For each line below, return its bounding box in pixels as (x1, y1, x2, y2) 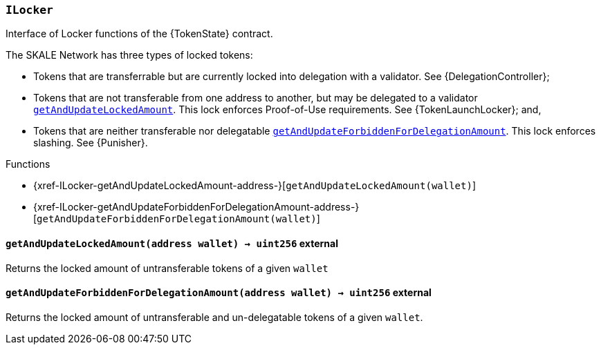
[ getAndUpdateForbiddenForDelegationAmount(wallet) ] (33, 213, 320, 225)
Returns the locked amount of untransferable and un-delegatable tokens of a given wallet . (6, 311, 423, 323)
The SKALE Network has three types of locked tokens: (6, 49, 253, 61)
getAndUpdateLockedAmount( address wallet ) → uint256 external (6, 237, 338, 249)
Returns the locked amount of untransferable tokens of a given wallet (6, 262, 329, 274)
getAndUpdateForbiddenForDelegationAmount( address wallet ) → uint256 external (6, 286, 432, 299)
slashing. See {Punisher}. (33, 137, 148, 149)
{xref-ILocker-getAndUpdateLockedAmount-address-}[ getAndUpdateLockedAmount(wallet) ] (33, 179, 477, 192)
